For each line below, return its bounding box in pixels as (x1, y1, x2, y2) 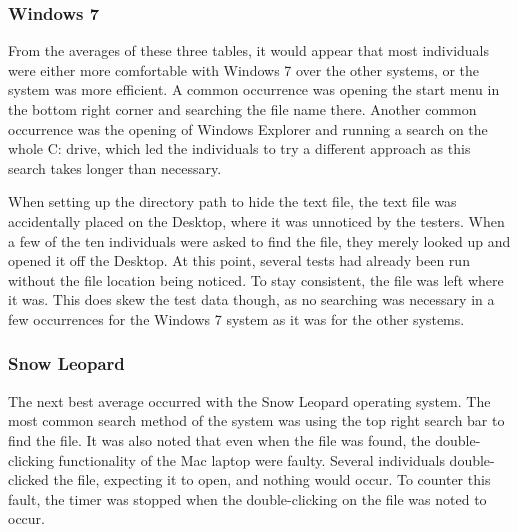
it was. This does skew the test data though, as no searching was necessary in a (8, 289, 495, 310)
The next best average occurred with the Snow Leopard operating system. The (8, 390, 491, 411)
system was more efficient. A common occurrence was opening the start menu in (8, 79, 500, 100)
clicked (8, 469, 49, 490)
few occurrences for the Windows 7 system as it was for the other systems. (8, 308, 465, 329)
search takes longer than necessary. (8, 157, 222, 178)
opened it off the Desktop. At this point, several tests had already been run (8, 250, 470, 271)
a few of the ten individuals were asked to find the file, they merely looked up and (8, 230, 511, 251)
